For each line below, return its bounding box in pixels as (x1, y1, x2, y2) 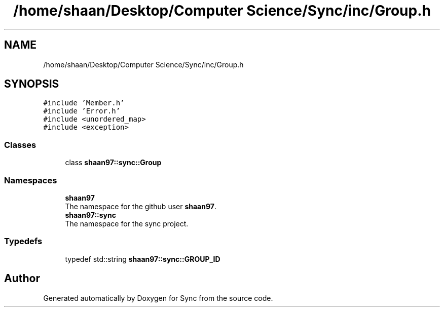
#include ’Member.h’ (43, 99, 125, 107)
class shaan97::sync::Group (65, 158, 162, 167)
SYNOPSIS (4, 77, 59, 91)
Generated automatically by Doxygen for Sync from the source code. (43, 293, 273, 302)
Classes (4, 139, 36, 150)
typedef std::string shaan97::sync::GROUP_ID (65, 254, 220, 263)
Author (4, 272, 40, 285)
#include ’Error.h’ (43, 107, 121, 115)
